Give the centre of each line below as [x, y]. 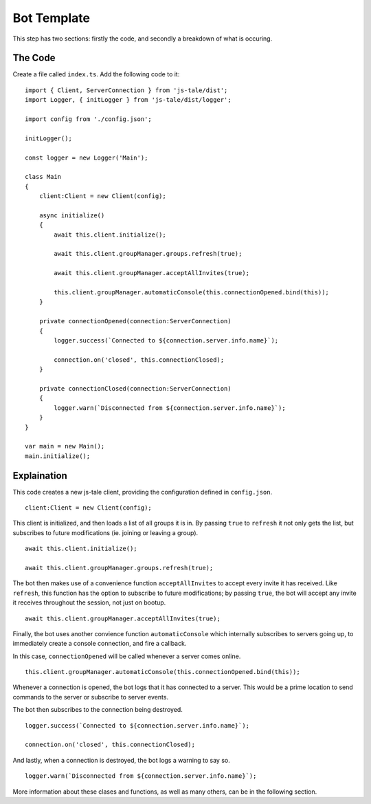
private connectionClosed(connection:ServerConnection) [135, 388]
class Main [43, 177]
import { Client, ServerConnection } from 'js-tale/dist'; [126, 90]
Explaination [40, 476]
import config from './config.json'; [89, 119]
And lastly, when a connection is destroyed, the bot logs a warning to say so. [121, 760]
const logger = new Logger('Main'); [87, 157]
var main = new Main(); [65, 446]
